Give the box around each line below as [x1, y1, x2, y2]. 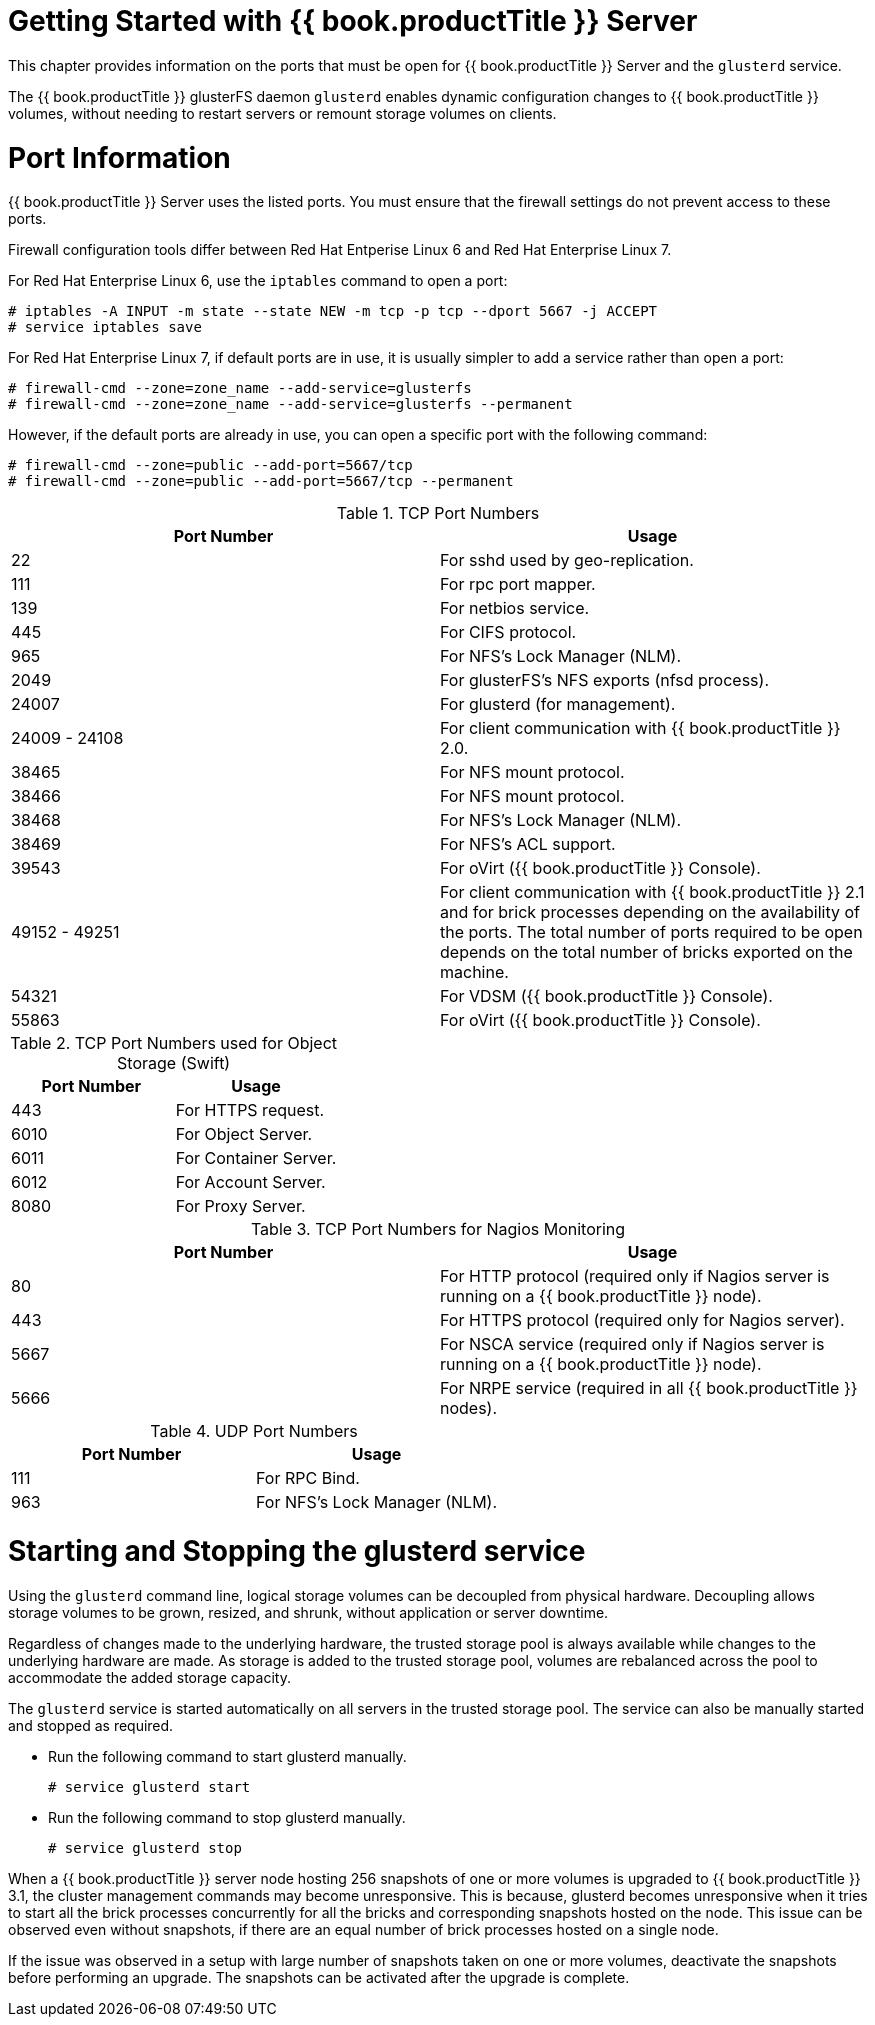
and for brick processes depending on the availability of [440, 902, 860, 923]
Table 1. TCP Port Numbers [336, 503, 540, 524]
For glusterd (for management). [440, 694, 676, 715]
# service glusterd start [48, 1778, 251, 1795]
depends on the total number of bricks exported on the [440, 942, 853, 963]
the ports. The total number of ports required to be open [440, 922, 863, 943]
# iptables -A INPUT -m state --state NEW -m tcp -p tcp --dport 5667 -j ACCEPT [8, 303, 658, 320]
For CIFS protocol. [440, 622, 577, 643]
